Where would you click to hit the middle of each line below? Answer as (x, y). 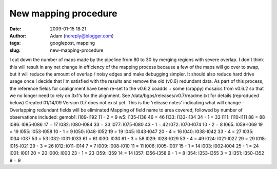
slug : (15, 50)
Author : (18, 35)
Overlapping (23, 110)
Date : (15, 29)
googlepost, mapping (72, 43)
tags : (15, 43)
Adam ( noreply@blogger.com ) (82, 35)
